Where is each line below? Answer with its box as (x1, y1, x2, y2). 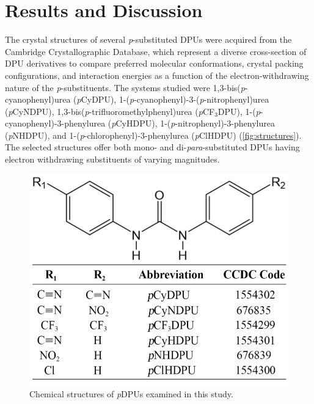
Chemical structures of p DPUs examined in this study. (29, 387, 233, 400)
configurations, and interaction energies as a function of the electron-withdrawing (5, 68, 309, 81)
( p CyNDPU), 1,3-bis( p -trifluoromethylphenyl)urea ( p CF (5, 105, 215, 117)
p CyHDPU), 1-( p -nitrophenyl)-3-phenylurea (111, 117, 275, 130)
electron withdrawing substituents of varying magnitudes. (5, 153, 220, 166)
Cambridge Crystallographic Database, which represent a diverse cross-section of (5, 45, 307, 57)
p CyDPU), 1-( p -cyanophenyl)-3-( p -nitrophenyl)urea (76, 93, 269, 106)
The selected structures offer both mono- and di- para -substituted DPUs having (5, 141, 300, 153)
